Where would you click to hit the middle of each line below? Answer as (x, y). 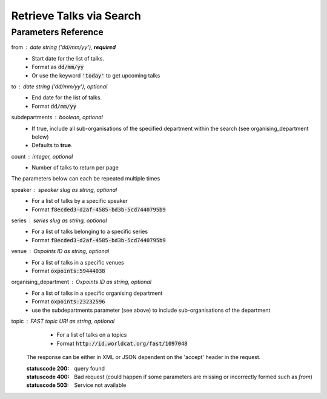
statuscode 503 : (48, 385)
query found (90, 368)
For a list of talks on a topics (92, 335)
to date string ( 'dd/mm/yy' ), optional (59, 86)
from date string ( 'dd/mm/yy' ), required (64, 47)
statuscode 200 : (48, 368)
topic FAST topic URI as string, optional (63, 321)
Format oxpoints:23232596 (68, 302)
